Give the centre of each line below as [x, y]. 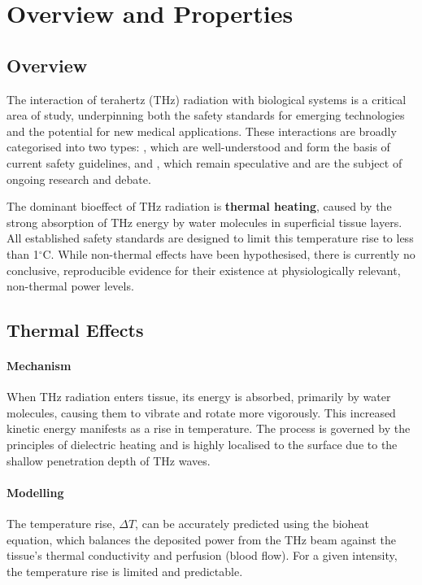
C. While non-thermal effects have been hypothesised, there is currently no [229, 253]
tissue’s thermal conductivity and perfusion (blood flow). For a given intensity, [202, 555]
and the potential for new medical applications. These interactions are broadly [202, 131]
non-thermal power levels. [70, 286]
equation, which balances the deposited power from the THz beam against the [202, 539]
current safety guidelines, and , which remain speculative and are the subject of [204, 162]
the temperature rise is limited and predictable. [125, 571]
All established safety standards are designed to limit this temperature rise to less [210, 238]
